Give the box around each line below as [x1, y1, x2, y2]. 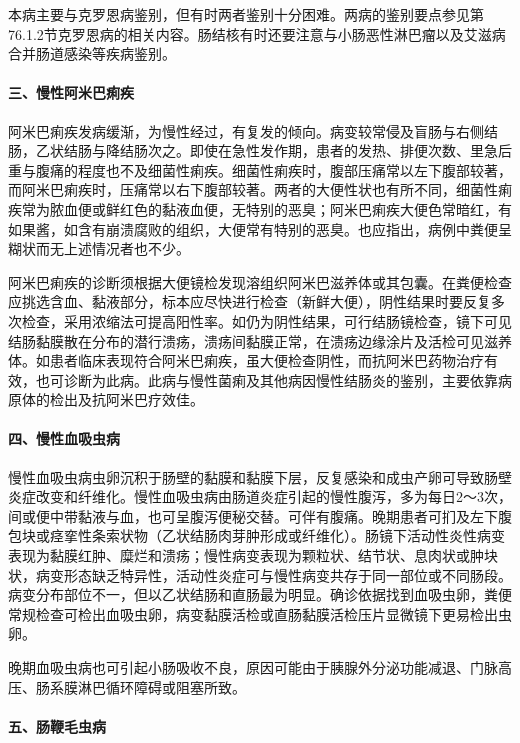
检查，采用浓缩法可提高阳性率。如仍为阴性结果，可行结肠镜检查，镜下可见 [21, 310, 512, 331]
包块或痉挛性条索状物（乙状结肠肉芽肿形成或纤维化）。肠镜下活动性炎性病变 [8, 525, 505, 546]
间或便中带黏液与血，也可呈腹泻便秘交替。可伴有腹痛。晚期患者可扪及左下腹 [8, 505, 512, 526]
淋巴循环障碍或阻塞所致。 [77, 676, 246, 697]
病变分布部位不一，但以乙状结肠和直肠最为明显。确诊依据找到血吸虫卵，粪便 [8, 584, 512, 605]
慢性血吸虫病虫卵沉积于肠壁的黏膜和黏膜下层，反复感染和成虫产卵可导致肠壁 [8, 466, 512, 487]
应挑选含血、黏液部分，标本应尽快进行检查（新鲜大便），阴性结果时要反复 [8, 291, 491, 312]
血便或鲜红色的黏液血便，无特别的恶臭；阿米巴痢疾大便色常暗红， [63, 198, 498, 219]
